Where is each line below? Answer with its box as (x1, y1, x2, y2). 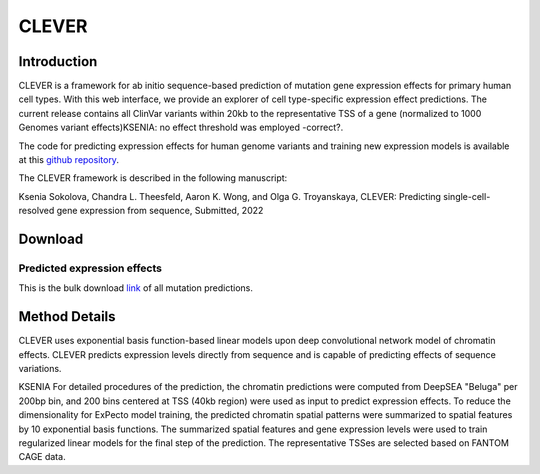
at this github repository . (18, 154, 120, 166)
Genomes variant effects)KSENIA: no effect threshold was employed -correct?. (18, 121, 344, 134)
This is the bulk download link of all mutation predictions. (18, 282, 254, 294)
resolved (18, 205, 55, 217)
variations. (18, 363, 62, 375)
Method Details (18, 308, 116, 325)
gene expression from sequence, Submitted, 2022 (56, 205, 264, 217)
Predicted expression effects (18, 261, 162, 275)
